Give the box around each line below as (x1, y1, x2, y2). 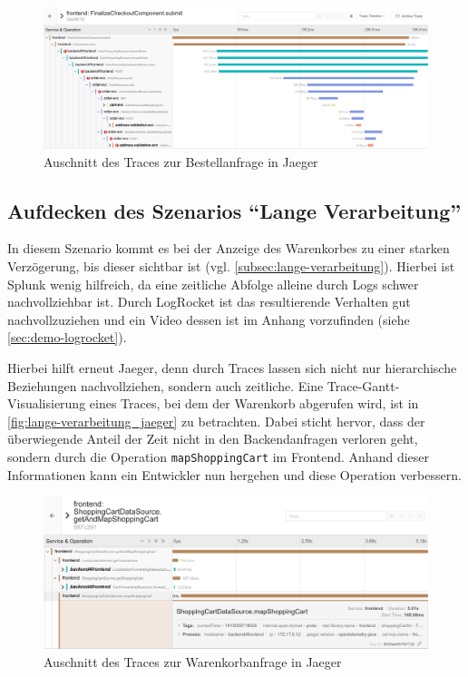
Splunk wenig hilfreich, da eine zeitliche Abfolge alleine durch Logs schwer (7, 274, 419, 293)
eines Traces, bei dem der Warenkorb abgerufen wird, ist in (89, 394, 419, 413)
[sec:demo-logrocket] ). (7, 328, 127, 347)
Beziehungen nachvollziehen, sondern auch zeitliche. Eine (7, 376, 324, 395)
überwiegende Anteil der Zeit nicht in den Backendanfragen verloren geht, (7, 429, 418, 448)
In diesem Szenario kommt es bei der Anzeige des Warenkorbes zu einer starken (7, 239, 450, 258)
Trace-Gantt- (327, 376, 400, 395)
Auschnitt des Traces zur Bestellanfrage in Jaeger (44, 152, 318, 171)
